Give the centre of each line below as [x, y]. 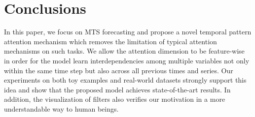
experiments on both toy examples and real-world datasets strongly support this [125, 80]
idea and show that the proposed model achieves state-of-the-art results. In [117, 89]
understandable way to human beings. [61, 108]
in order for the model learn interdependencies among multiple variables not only [127, 60]
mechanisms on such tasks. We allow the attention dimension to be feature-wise [124, 51]
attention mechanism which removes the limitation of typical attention [110, 41]
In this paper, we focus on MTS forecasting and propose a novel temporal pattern [128, 32]
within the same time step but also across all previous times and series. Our [119, 70]
